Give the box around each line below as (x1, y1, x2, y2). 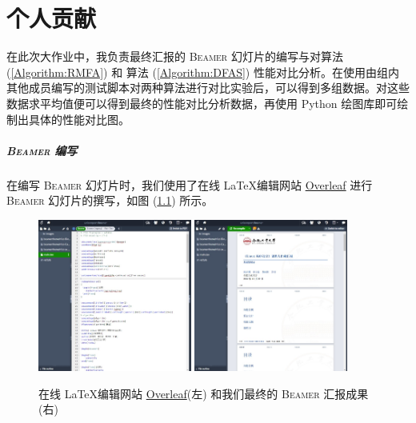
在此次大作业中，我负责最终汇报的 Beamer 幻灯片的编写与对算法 (6, 48, 343, 65)
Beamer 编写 (6, 142, 78, 158)
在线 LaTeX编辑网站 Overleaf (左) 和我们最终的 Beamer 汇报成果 (38, 385, 369, 401)
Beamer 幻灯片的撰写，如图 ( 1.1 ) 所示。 (6, 192, 214, 209)
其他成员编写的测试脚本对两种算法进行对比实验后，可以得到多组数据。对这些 (6, 79, 410, 96)
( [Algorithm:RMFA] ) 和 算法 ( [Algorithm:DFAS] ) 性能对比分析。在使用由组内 (6, 63, 399, 80)
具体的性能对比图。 (28, 110, 130, 127)
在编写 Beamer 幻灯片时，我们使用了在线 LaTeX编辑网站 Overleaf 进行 (6, 176, 373, 193)
